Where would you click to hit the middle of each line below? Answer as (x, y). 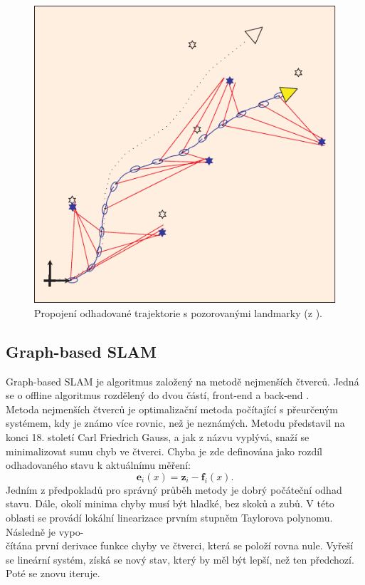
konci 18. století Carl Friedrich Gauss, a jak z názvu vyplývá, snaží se (158, 437)
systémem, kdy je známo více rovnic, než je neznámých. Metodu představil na (175, 423)
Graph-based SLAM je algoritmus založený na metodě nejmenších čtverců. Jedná (182, 381)
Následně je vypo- (45, 531)
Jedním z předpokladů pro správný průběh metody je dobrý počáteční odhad (174, 489)
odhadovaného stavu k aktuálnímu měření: (98, 465)
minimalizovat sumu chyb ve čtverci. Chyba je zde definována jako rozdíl (164, 451)
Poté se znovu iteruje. (53, 573)
